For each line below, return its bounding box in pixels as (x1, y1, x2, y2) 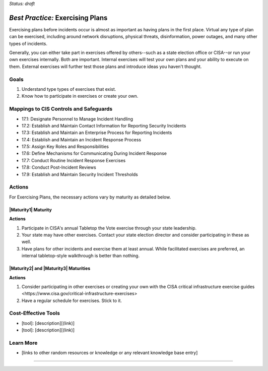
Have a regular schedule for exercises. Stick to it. (21, 298, 122, 304)
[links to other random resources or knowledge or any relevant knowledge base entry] (21, 350, 198, 356)
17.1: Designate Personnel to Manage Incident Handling (21, 116, 134, 122)
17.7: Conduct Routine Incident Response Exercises (21, 157, 126, 163)
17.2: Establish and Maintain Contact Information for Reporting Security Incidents (21, 123, 186, 128)
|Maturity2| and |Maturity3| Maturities (9, 265, 90, 271)
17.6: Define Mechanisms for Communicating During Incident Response (21, 150, 167, 156)
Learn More (9, 340, 38, 346)
